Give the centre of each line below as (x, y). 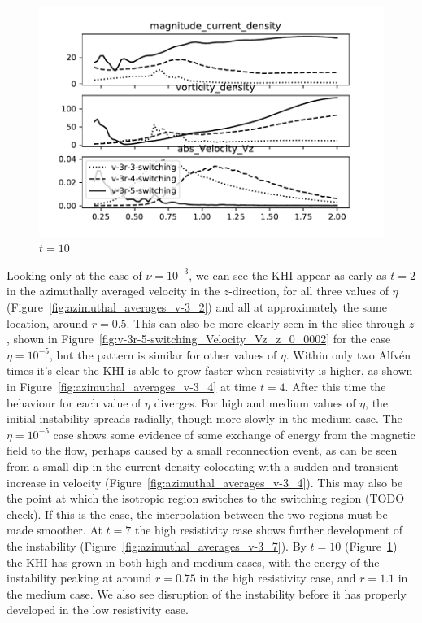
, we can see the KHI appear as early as (288, 274)
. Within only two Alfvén (348, 354)
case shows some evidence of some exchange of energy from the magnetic (234, 434)
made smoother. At (54, 530)
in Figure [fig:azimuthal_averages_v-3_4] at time (132, 386)
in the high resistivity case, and (278, 578)
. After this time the (335, 386)
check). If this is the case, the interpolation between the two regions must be (197, 514)
